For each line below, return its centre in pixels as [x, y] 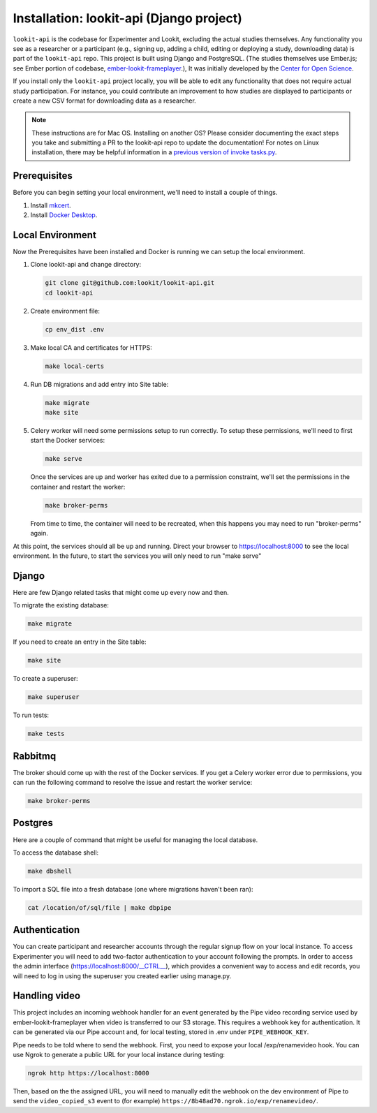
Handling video [46, 996]
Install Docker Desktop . [64, 215]
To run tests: [31, 715]
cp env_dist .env [75, 329]
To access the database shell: [56, 853]
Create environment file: [65, 311]
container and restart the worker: [78, 487]
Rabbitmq [35, 756]
